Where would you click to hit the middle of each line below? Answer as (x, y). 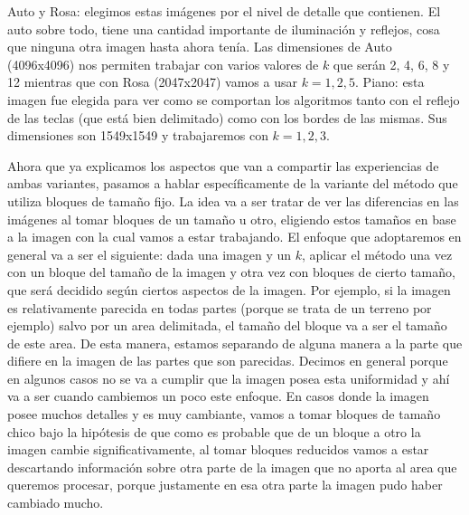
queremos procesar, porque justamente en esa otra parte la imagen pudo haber (225, 485)
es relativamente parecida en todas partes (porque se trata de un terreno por (220, 307)
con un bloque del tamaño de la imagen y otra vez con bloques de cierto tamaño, (231, 272)
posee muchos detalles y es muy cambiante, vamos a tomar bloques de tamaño (224, 414)
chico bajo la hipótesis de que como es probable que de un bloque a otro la (214, 431)
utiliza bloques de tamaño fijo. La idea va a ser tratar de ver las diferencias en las (233, 200)
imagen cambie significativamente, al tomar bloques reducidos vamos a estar (218, 449)
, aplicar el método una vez (377, 254)
